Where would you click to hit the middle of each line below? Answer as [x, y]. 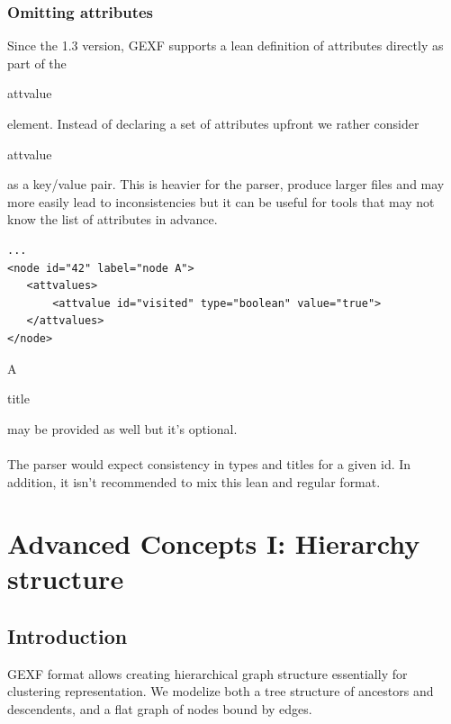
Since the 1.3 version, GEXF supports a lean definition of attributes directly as [225, 45]
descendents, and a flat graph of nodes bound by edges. [160, 709]
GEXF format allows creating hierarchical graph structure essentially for [207, 673]
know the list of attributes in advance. [113, 219]
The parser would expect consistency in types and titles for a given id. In [209, 463]
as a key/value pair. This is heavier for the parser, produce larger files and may [226, 184]
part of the [37, 63]
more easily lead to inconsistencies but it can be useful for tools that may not [221, 201]
